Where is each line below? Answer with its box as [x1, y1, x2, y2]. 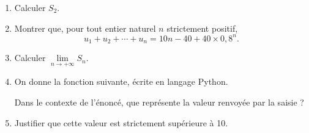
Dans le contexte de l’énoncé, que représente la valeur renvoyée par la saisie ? [14, 95, 304, 108]
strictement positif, [166, 21, 238, 34]
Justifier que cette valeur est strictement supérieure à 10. [14, 116, 228, 129]
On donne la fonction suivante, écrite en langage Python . [14, 75, 228, 88]
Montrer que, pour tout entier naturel [14, 21, 156, 34]
